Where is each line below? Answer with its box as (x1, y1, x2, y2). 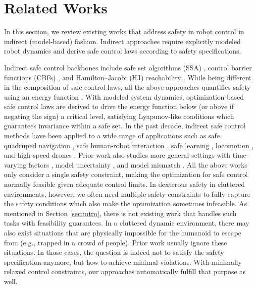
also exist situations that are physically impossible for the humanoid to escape (4, 228, 242, 237)
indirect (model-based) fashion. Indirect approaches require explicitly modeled (4, 36, 241, 46)
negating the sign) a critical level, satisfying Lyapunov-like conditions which (4, 111, 234, 121)
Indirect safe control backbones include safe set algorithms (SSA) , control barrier (4, 62, 252, 72)
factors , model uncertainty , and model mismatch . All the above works (28, 159, 248, 170)
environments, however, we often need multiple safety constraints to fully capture (4, 188, 251, 199)
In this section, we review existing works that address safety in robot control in (4, 26, 244, 37)
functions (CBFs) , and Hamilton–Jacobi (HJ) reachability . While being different (4, 72, 252, 82)
